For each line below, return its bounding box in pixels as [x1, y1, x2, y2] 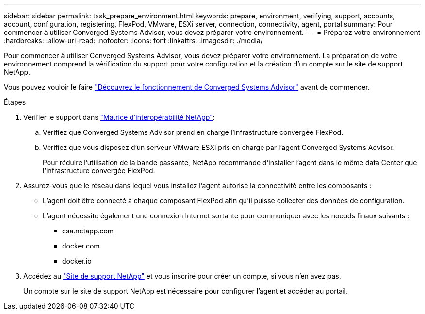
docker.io [62, 257, 92, 265]
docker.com [62, 242, 100, 250]
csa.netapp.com [62, 227, 114, 235]
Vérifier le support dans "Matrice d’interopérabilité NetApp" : [23, 113, 215, 121]
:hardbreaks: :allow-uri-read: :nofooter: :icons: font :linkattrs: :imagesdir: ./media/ [4, 36, 263, 45]
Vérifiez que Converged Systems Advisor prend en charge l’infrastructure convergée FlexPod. [43, 128, 343, 136]
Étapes [4, 98, 26, 106]
